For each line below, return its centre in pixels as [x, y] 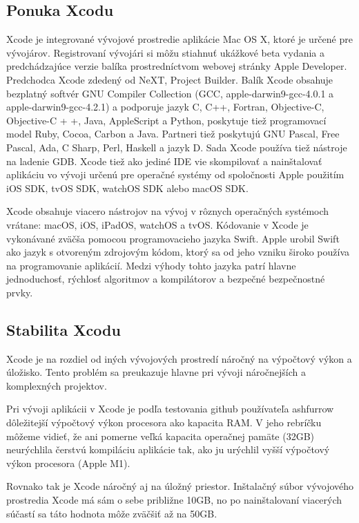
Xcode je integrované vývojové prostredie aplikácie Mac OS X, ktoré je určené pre [179, 39]
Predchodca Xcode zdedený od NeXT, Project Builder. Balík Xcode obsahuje [170, 79]
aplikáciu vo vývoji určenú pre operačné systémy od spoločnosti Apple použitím [175, 174]
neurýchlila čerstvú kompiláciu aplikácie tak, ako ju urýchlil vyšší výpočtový [168, 449]
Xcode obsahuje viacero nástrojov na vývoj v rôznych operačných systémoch [168, 211]
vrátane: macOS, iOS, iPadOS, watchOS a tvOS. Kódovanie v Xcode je [157, 224]
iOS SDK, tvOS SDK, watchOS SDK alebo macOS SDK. [127, 188]
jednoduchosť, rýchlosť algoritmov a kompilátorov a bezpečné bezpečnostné [166, 279]
